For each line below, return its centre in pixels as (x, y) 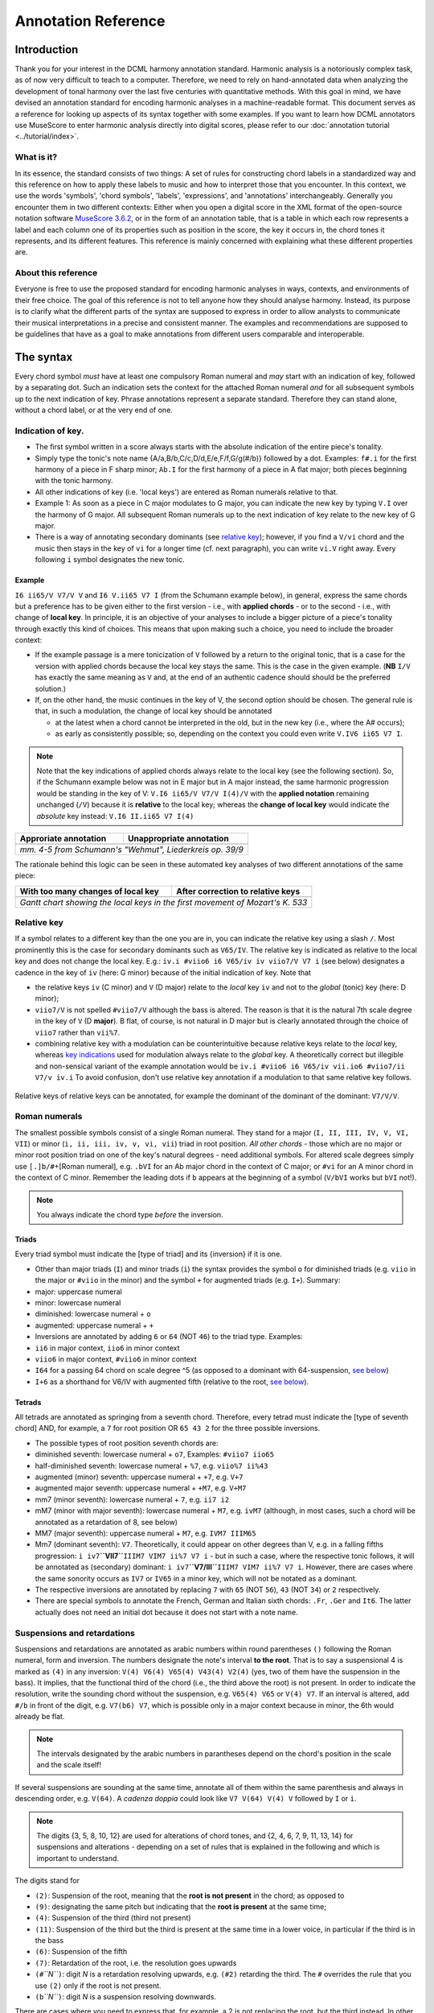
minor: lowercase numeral (78, 1302)
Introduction (47, 50)
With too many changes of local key (90, 891)
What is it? (36, 157)
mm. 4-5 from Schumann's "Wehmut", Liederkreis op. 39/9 (132, 849)
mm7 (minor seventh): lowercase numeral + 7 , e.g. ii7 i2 (132, 1499)
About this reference (56, 273)
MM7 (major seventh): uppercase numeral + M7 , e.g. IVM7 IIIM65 (145, 1533)
